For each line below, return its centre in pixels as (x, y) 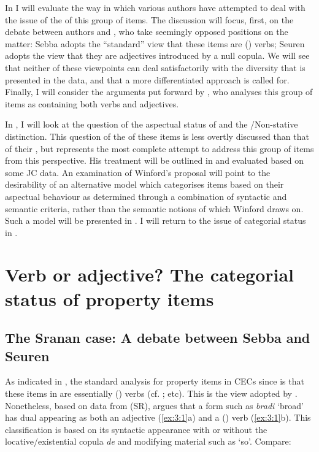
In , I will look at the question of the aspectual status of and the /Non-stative (152, 124)
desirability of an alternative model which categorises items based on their (144, 184)
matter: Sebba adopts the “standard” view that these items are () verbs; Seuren (155, 43)
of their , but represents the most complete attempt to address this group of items (159, 148)
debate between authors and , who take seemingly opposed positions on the (147, 32)
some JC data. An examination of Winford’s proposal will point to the (138, 172)
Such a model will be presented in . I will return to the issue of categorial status (156, 220)
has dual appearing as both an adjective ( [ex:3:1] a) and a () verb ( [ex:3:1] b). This (158, 417)
